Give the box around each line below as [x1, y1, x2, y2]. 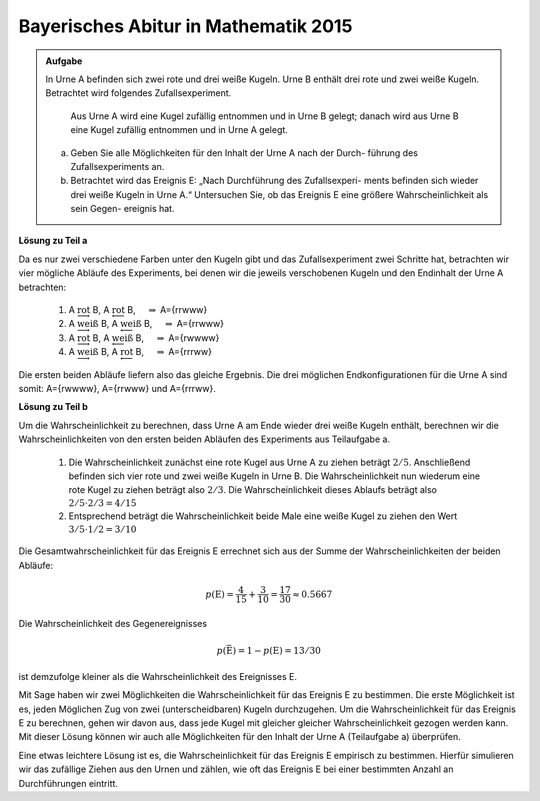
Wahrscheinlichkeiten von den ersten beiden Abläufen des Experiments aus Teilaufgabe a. [18, 433, 390, 445]
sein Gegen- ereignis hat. [70, 203, 175, 215]
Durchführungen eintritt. [18, 777, 119, 789]
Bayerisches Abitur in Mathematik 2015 [18, 15, 353, 37]
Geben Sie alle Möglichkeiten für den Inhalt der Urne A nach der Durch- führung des [70, 146, 419, 159]
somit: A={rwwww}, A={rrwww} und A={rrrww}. [18, 382, 217, 394]
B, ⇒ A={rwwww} [135, 331, 220, 344]
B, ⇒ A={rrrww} [135, 346, 212, 358]
